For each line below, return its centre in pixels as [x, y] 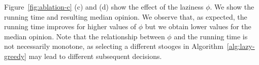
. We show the [232, 7]
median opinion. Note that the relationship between [85, 36]
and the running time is [211, 36]
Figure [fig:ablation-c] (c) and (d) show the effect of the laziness [104, 7]
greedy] [15, 56]
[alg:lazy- [241, 46]
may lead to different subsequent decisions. [95, 56]
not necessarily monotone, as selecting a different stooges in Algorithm [114, 46]
